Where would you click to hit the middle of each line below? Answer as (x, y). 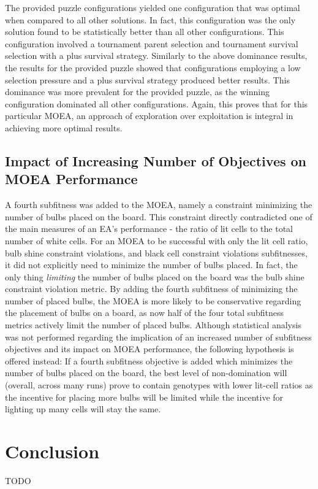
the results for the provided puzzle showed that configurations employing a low (153, 67)
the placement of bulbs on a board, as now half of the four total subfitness (145, 313)
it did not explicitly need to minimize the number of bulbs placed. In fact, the (151, 265)
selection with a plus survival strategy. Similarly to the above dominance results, (156, 56)
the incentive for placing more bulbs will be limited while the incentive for (144, 397)
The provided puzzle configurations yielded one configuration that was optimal (153, 7)
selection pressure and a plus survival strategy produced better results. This (147, 79)
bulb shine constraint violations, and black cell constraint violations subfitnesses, (156, 252)
